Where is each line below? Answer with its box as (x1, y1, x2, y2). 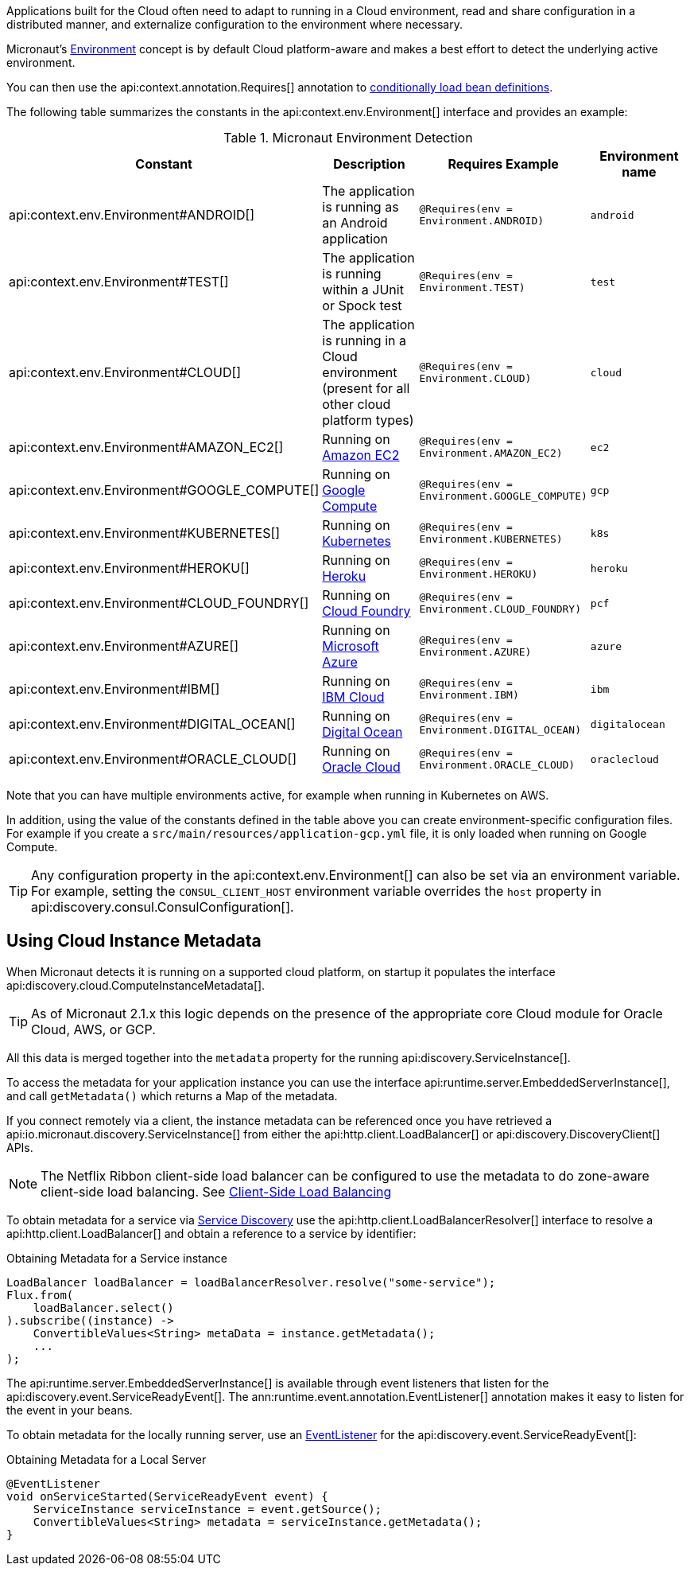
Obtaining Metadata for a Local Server (6, 1452, 207, 1466)
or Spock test (322, 298, 402, 313)
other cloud (322, 396, 391, 412)
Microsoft (322, 638, 379, 654)
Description (333, 156, 405, 172)
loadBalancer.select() (33, 1301, 174, 1314)
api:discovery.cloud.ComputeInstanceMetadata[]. (6, 978, 266, 992)
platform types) (322, 412, 414, 428)
